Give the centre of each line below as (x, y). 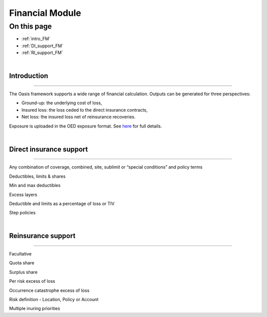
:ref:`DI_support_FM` (43, 46)
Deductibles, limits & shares (37, 176)
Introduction (29, 76)
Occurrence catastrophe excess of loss (49, 290)
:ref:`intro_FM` (36, 39)
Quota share (22, 263)
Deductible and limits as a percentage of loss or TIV (62, 203)
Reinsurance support (42, 236)
